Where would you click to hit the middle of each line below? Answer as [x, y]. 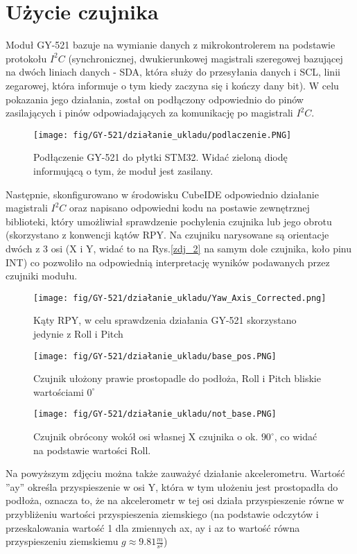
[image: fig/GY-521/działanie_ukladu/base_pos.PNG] [155, 356]
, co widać [296, 436]
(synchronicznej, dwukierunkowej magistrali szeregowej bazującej [206, 58]
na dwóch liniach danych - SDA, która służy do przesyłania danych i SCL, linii [173, 72]
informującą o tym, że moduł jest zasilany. [123, 170]
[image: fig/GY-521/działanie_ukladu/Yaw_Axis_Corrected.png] [180, 298]
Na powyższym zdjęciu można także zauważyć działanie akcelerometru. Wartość [175, 473]
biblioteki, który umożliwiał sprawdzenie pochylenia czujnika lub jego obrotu [169, 221]
